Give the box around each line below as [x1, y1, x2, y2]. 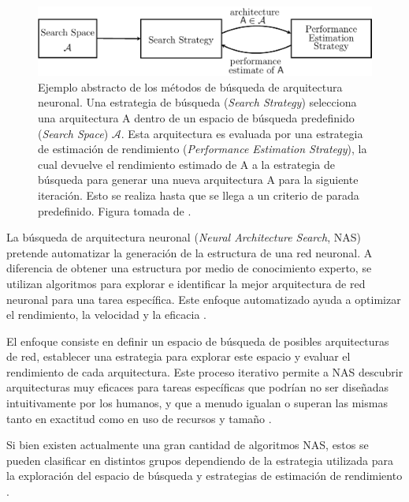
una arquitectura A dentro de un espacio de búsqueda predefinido [38, 109, 355, 126]
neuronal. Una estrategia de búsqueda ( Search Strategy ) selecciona [38, 94, 357, 111]
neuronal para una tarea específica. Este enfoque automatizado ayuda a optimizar [6, 290, 401, 307]
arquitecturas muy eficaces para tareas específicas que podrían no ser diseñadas [6, 379, 389, 395]
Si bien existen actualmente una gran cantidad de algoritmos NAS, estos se [6, 436, 369, 453]
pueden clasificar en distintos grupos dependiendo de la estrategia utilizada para [6, 451, 393, 468]
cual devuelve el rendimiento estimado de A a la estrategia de [38, 155, 336, 172]
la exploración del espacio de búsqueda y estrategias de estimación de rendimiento [6, 467, 403, 484]
